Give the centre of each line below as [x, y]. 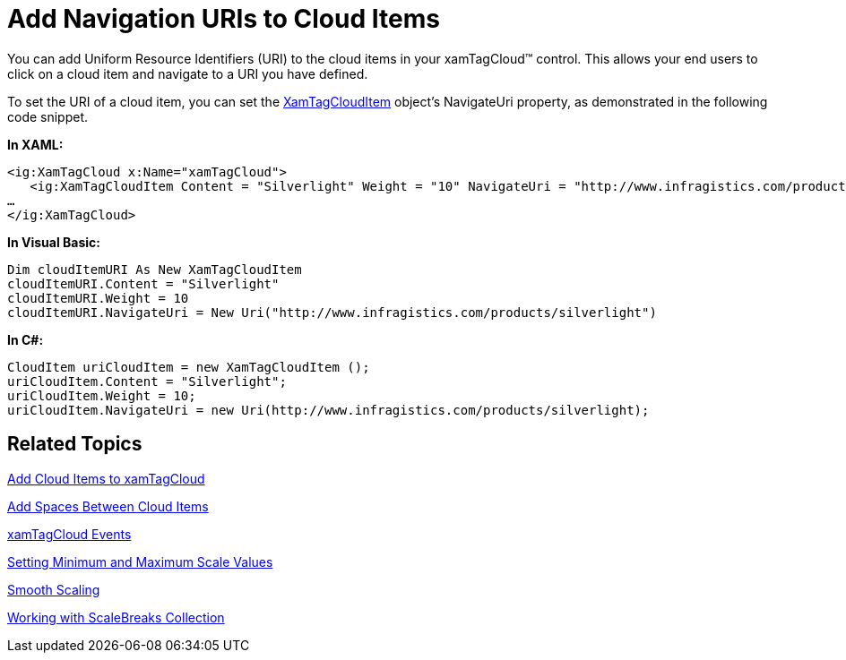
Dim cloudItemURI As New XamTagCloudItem [155, 269]
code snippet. [48, 116]
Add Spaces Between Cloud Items [108, 506]
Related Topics [75, 444]
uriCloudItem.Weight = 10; [102, 395]
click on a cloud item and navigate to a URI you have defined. [188, 73]
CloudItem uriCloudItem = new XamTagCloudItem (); [189, 367]
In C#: [26, 339]
